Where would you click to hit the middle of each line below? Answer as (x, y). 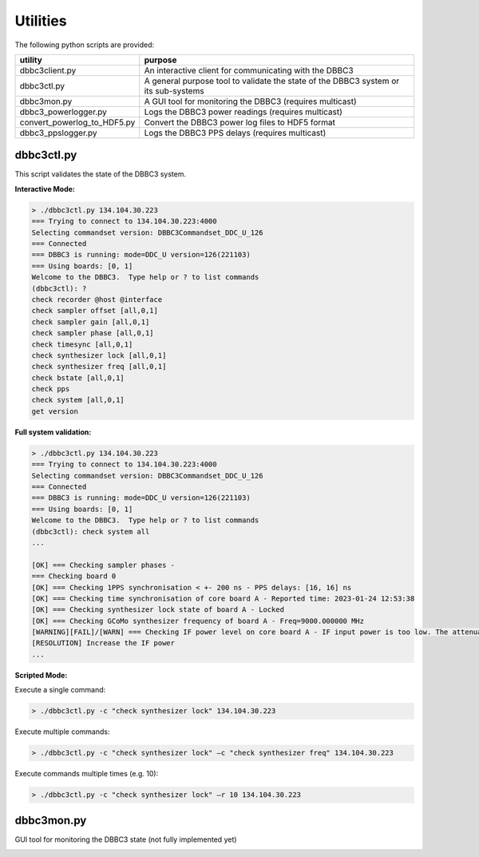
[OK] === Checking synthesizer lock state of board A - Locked (158, 610)
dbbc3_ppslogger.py (58, 133)
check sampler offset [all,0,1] (95, 311)
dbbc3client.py (48, 70)
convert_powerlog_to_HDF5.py (77, 122)
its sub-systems (174, 90)
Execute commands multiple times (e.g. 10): (87, 774)
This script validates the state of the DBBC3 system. (101, 174)
